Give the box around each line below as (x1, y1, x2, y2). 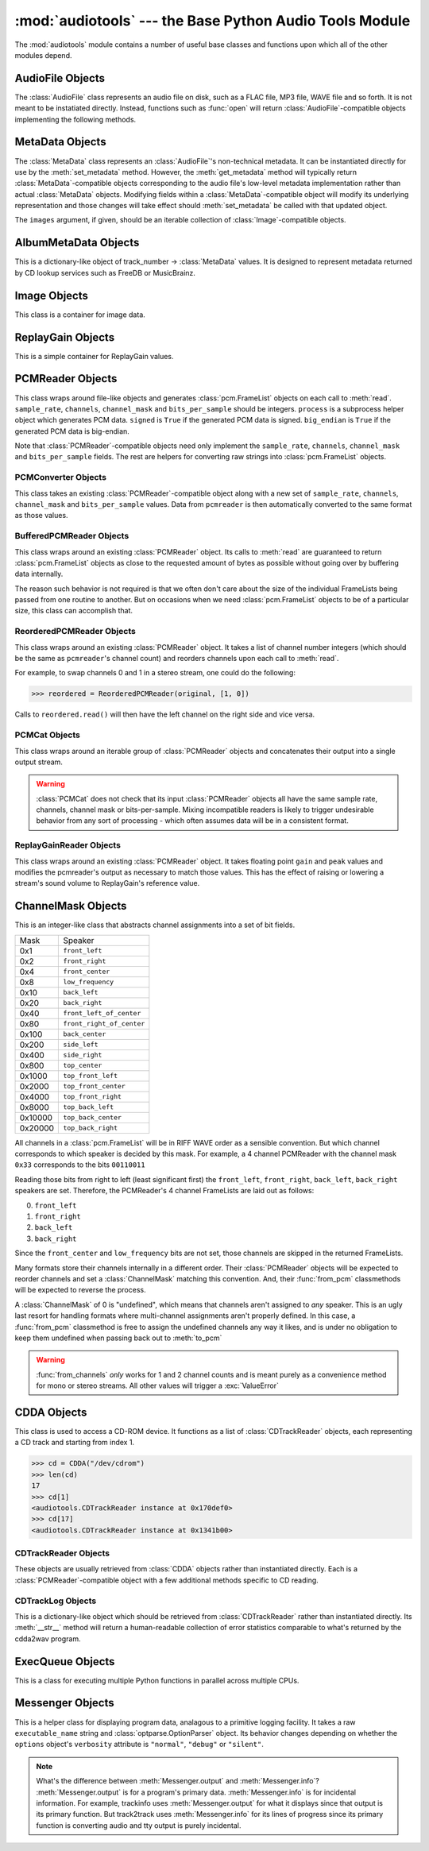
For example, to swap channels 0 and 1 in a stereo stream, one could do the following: (14, 668, 296, 678)
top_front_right (63, 1092, 122, 1101)
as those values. (14, 511, 68, 520)
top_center (63, 1061, 102, 1070)
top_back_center (63, 1113, 122, 1122)
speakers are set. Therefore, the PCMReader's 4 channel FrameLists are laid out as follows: (14, 1186, 315, 1196)
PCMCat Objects (14, 729, 81, 740)
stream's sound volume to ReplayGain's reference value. (14, 879, 200, 888)
